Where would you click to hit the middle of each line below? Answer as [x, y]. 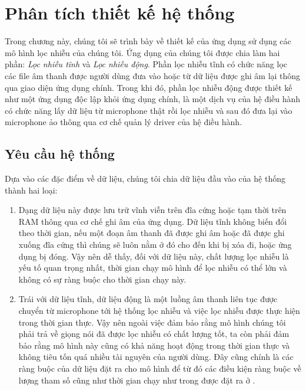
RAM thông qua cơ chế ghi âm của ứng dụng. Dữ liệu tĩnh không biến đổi [153, 221]
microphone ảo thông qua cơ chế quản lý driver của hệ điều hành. [124, 122]
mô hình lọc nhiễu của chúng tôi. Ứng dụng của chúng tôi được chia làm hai [142, 52]
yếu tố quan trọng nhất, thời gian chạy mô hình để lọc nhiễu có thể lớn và [153, 268]
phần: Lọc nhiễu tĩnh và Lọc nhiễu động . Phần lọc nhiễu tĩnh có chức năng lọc [146, 64]
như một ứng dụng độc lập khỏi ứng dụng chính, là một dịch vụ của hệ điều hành [153, 99]
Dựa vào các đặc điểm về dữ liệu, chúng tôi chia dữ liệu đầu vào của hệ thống [145, 178]
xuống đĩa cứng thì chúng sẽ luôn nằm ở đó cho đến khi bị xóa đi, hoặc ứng [155, 245]
